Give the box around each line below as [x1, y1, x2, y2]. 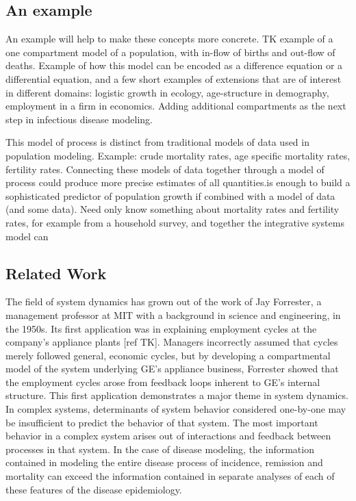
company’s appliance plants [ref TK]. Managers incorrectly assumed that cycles [5, 335, 338, 349]
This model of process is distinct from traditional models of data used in [5, 135, 309, 149]
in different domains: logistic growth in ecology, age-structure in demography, [5, 85, 329, 99]
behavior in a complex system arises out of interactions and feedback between [5, 428, 331, 443]
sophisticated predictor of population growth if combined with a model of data [5, 188, 335, 203]
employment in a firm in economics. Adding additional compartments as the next [5, 99, 346, 113]
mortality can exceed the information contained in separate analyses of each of [5, 469, 335, 483]
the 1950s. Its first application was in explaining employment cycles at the [5, 321, 317, 335]
